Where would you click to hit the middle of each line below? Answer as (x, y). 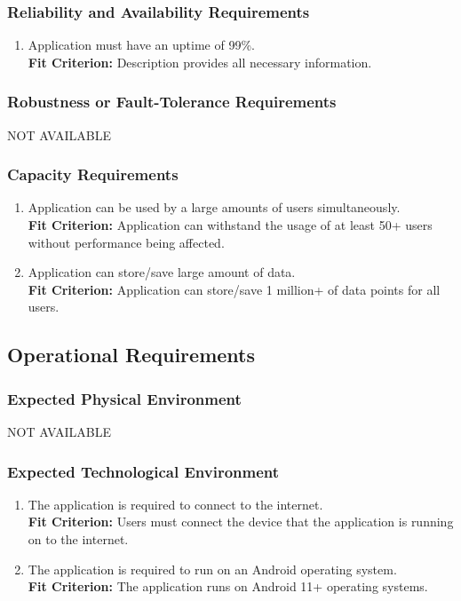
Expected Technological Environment (143, 471)
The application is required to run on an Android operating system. (212, 569)
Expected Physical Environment (124, 398)
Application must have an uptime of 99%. (141, 45)
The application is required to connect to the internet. (175, 504)
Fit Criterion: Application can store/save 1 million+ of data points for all (234, 289)
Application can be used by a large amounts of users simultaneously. (214, 207)
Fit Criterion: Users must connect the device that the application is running (241, 522)
